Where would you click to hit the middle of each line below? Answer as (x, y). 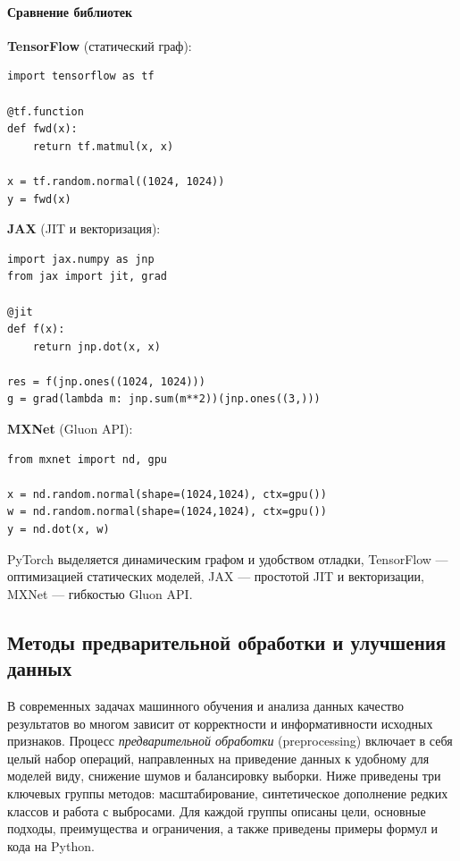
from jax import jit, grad (87, 277)
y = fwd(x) (39, 199)
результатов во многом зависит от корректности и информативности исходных (220, 723)
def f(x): (36, 329)
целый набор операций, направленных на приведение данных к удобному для (218, 758)
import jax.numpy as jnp (81, 259)
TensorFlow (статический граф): (100, 45)
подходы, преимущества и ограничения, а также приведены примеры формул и (223, 828)
